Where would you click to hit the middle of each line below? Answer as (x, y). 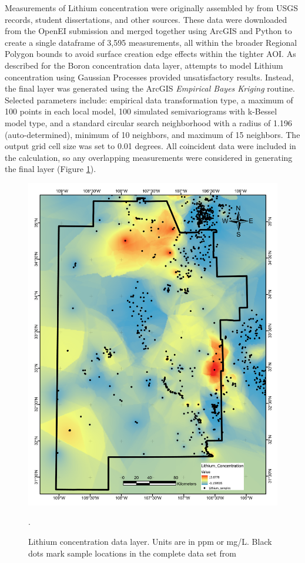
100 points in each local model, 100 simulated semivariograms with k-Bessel (141, 111)
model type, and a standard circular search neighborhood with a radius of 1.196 (148, 122)
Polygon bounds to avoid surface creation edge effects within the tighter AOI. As (150, 54)
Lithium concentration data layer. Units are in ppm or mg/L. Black (150, 541)
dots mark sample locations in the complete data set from (132, 553)
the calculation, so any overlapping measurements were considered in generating (149, 157)
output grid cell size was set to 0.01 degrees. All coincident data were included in (150, 146)
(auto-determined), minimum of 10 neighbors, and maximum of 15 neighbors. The (152, 134)
